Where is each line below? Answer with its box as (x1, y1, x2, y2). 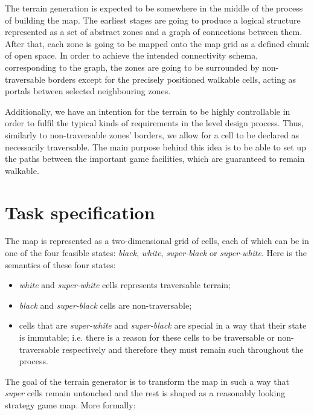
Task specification (5, 199, 155, 224)
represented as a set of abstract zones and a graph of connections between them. (5, 25, 303, 38)
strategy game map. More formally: (5, 398, 136, 411)
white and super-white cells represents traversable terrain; (19, 278, 231, 291)
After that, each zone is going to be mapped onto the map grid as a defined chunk (5, 37, 309, 50)
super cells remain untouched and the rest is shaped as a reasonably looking (5, 387, 286, 399)
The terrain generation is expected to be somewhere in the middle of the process (5, 2, 303, 14)
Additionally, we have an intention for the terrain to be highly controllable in (5, 105, 290, 117)
